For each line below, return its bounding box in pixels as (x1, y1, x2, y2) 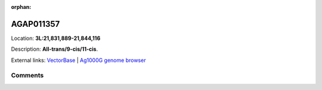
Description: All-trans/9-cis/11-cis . (11, 45, 98, 53)
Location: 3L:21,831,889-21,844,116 (11, 35, 101, 42)
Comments (11, 72, 44, 80)
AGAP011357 (11, 18, 60, 29)
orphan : (11, 4, 32, 10)
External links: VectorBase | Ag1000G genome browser (11, 57, 146, 64)
